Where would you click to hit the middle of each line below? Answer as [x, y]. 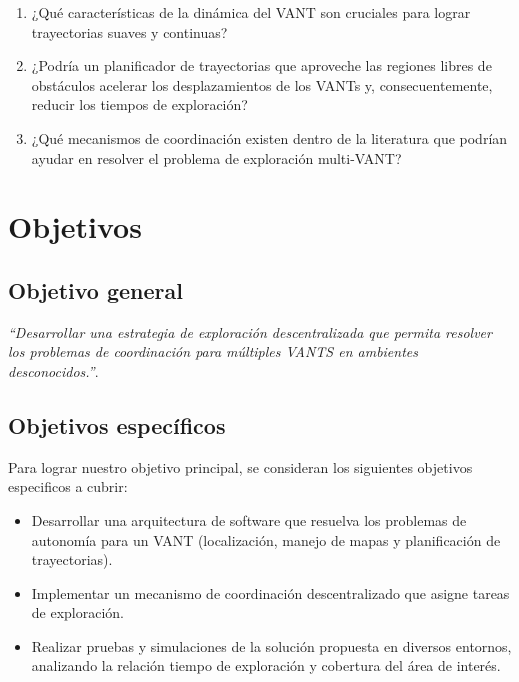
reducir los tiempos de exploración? [139, 104]
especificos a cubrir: [68, 486]
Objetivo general [95, 289]
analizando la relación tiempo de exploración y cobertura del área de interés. [266, 665]
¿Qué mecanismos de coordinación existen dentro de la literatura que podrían [269, 137]
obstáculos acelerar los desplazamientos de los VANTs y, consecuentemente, [262, 84]
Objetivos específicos [117, 424]
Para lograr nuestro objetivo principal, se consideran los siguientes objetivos [240, 466]
